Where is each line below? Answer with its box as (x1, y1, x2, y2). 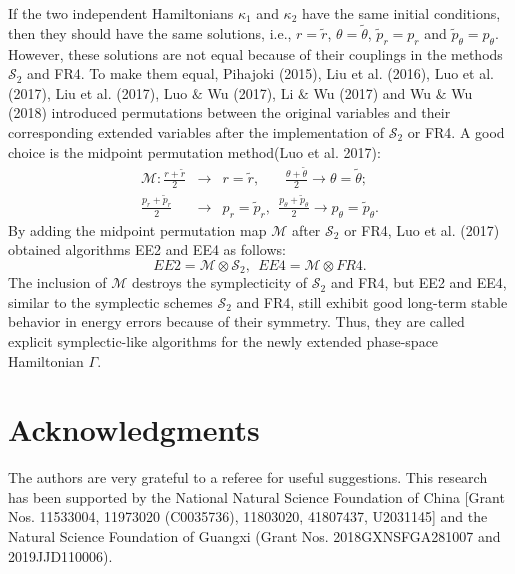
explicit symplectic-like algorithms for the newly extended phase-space (8, 330, 439, 351)
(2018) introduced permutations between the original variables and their (8, 102, 451, 123)
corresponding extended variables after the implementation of (8, 121, 384, 142)
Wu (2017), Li (207, 82, 294, 103)
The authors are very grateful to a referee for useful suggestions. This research (8, 467, 488, 488)
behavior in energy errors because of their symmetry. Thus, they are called (8, 311, 465, 332)
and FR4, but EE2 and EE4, (330, 272, 507, 293)
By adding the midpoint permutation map (8, 219, 267, 240)
